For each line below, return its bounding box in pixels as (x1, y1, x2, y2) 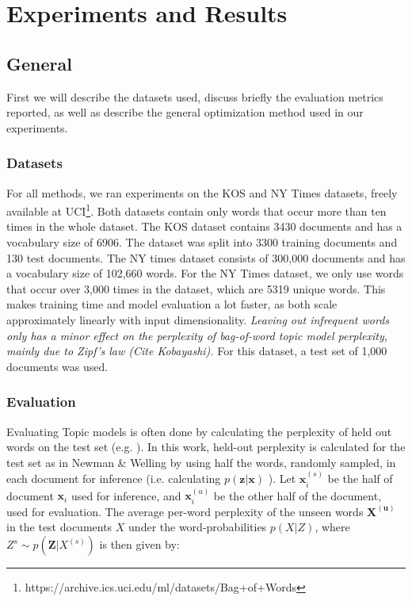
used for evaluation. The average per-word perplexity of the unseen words (6, 503, 364, 519)
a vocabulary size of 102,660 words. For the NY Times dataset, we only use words (6, 265, 404, 281)
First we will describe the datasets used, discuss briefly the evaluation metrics (6, 88, 383, 105)
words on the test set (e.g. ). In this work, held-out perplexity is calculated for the (6, 438, 406, 455)
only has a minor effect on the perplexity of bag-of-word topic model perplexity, (6, 327, 388, 343)
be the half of (327, 470, 393, 487)
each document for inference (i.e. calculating (6, 470, 221, 487)
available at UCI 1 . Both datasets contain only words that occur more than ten (6, 201, 387, 219)
